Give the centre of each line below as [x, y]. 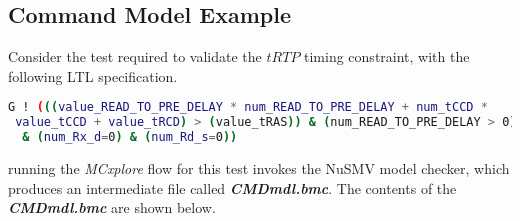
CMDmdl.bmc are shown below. [112, 207]
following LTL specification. [93, 75]
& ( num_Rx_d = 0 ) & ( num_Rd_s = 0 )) [130, 137]
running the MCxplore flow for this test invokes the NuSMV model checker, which [259, 168]
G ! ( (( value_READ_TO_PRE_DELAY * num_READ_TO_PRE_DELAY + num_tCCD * [248, 107]
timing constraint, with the [387, 56]
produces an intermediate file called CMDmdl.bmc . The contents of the [232, 187]
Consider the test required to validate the [135, 56]
